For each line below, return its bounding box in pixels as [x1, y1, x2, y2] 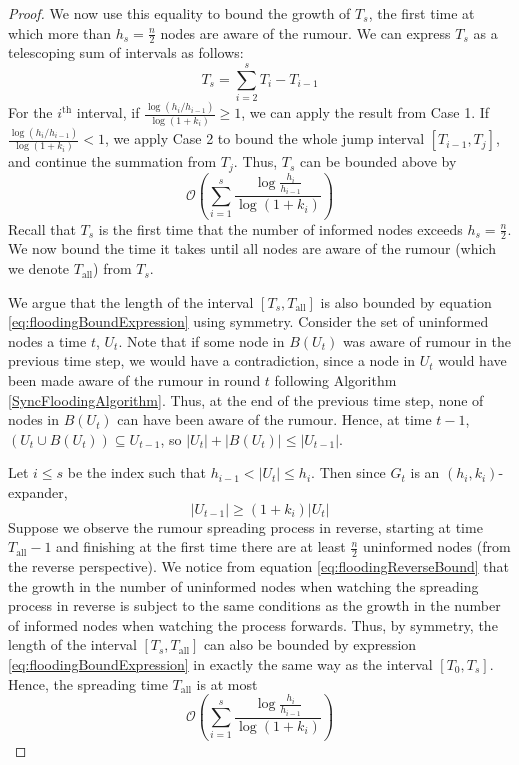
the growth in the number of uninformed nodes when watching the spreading [8, 575, 479, 596]
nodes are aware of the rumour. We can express [160, 22, 451, 43]
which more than [8, 22, 112, 43]
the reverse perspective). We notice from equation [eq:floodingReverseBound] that [8, 556, 509, 576]
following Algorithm [274, 370, 397, 391]
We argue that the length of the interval [8, 291, 254, 312]
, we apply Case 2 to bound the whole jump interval [105, 128, 425, 149]
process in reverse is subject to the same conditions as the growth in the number [8, 595, 501, 616]
